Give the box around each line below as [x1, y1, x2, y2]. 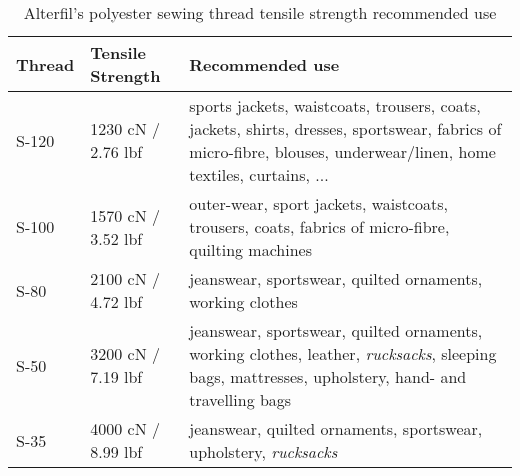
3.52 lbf [90, 226, 143, 250]
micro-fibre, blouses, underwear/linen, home [189, 140, 496, 163]
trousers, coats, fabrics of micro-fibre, [189, 215, 450, 238]
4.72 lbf [90, 290, 143, 313]
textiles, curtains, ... [189, 163, 329, 186]
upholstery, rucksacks [189, 440, 338, 463]
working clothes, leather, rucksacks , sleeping [189, 342, 497, 365]
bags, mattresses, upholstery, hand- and [189, 365, 467, 388]
